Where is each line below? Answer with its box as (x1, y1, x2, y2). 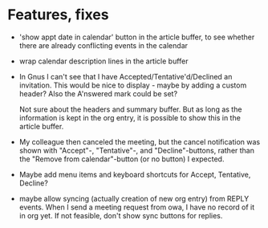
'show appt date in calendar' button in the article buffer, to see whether (18, 32, 255, 42)
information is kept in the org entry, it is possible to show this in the (18, 112, 242, 122)
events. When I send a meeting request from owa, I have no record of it (18, 202, 255, 212)
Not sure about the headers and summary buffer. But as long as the (18, 104, 242, 114)
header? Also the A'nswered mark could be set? (18, 88, 178, 98)
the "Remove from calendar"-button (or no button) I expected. (18, 154, 225, 164)
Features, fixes (7, 6, 109, 24)
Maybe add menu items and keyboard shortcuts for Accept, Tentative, (18, 169, 251, 179)
